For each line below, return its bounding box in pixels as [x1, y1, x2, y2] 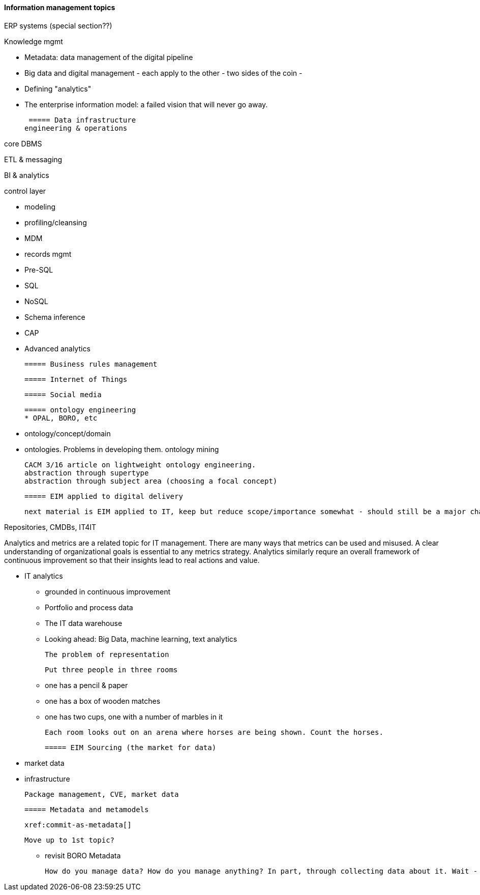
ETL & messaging [4, 155, 63, 164]
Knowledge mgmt [4, 37, 63, 46]
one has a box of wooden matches [45, 696, 161, 705]
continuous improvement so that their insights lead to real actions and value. [4, 555, 260, 564]
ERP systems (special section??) [4, 21, 112, 30]
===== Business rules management [24, 360, 158, 368]
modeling [24, 202, 56, 211]
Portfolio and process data [45, 603, 133, 612]
